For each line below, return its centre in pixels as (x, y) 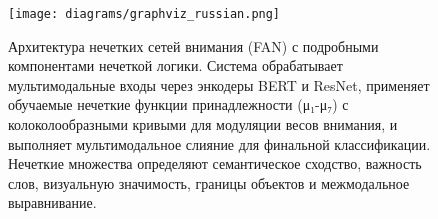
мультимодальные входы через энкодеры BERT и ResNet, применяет (219, 84)
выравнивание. (52, 202)
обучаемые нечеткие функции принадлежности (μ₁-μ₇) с (178, 104)
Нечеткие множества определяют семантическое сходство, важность (215, 163)
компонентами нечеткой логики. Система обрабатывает (175, 65)
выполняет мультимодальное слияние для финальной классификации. (219, 143)
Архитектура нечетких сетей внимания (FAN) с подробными (193, 45)
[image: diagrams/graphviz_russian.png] (144, 14)
